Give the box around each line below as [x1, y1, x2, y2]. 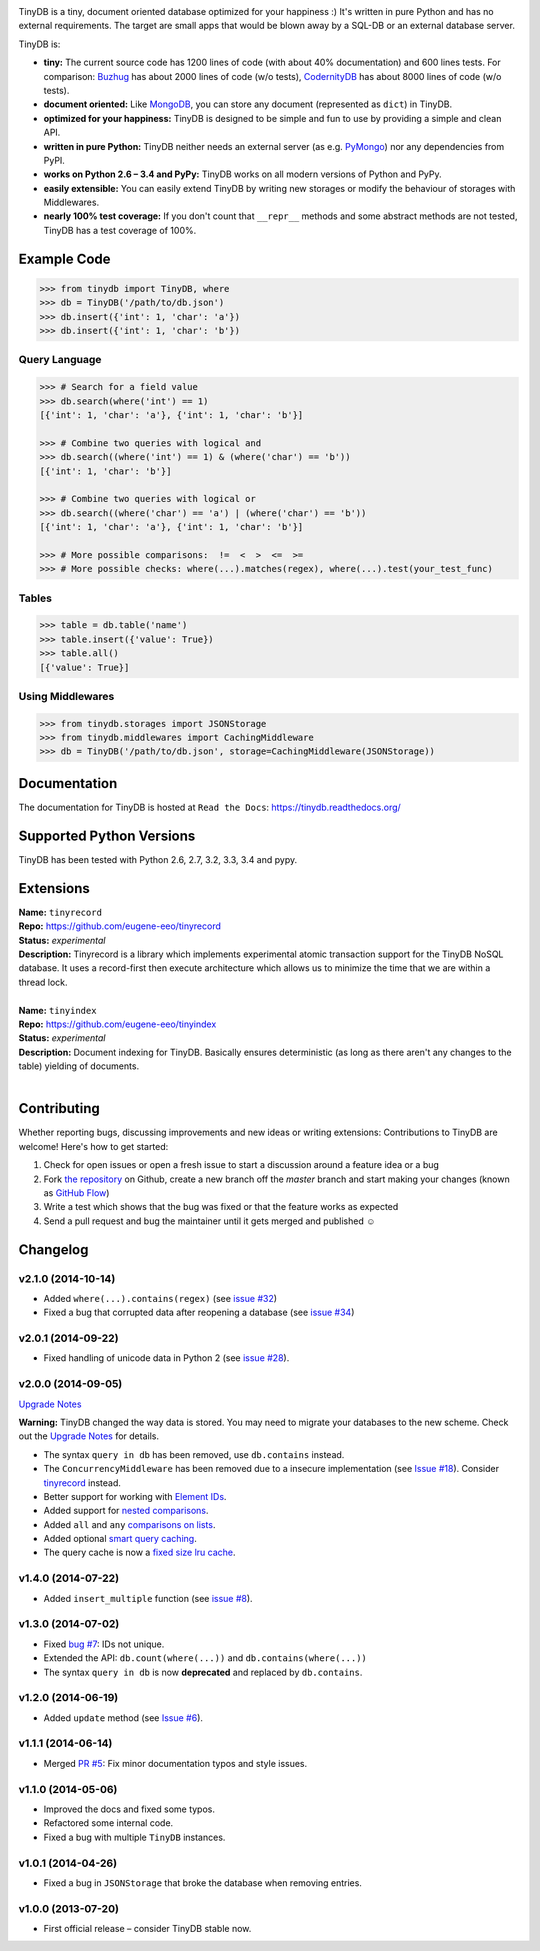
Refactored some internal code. [43, 1817, 174, 1829]
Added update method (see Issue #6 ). [43, 1711, 204, 1724]
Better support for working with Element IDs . [43, 1490, 227, 1502]
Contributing [18, 1100, 100, 1117]
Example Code [18, 250, 111, 267]
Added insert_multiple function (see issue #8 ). [43, 1592, 254, 1604]
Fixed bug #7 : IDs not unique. [43, 1638, 165, 1650]
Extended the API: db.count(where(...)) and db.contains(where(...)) [43, 1652, 367, 1664]
